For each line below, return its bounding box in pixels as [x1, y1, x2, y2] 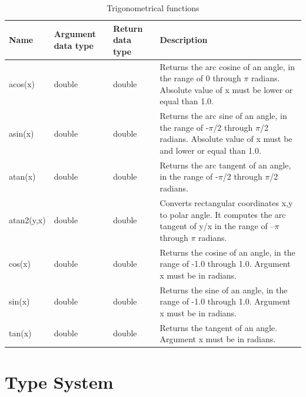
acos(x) [9, 78, 35, 90]
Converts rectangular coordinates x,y [159, 196, 293, 209]
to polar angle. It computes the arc [159, 208, 286, 220]
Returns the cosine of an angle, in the [159, 246, 295, 258]
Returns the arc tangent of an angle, [159, 158, 291, 171]
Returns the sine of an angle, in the [159, 283, 288, 296]
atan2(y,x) [9, 214, 46, 226]
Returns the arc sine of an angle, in [159, 110, 287, 122]
